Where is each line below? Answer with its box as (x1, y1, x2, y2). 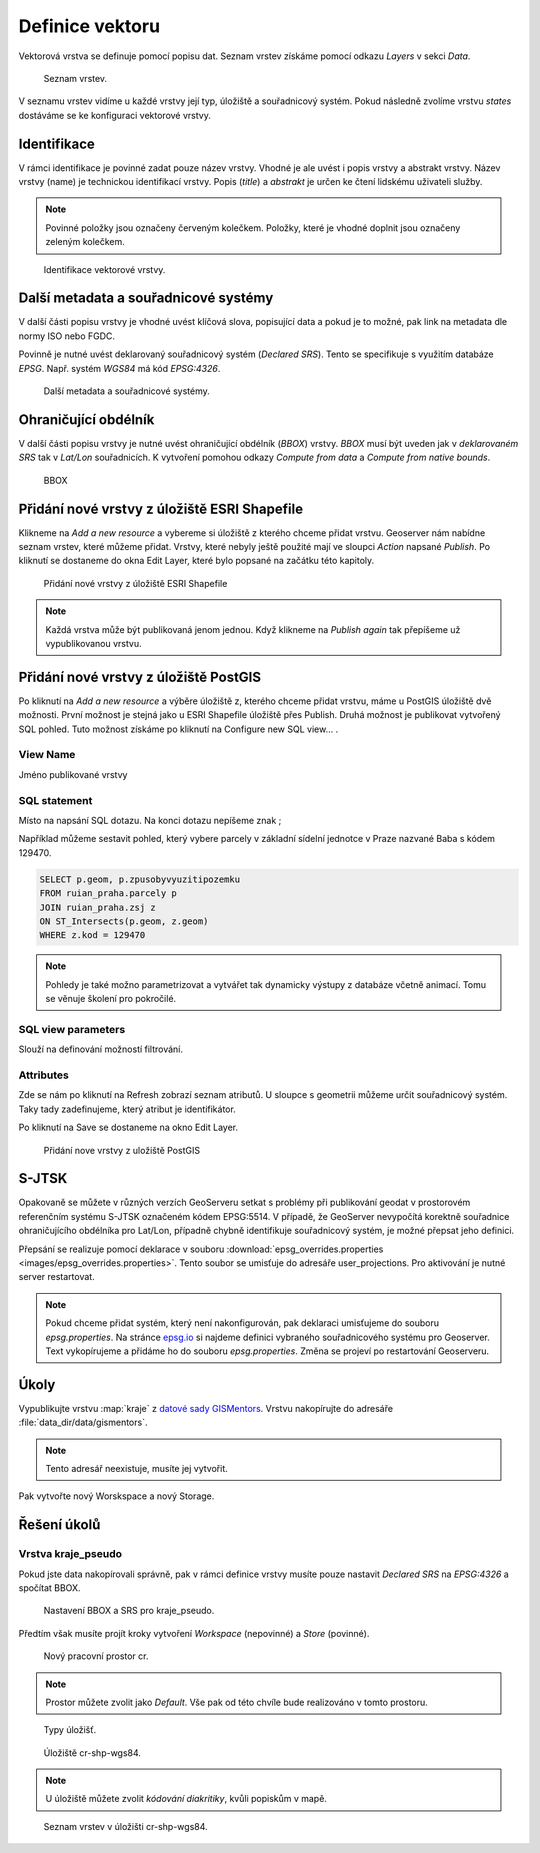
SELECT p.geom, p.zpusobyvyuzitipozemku (39, 873, 240, 885)
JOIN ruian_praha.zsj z (39, 901, 157, 913)
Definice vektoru (18, 15, 160, 37)
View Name (18, 748, 76, 762)
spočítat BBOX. (18, 1581, 81, 1594)
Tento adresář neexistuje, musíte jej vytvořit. (45, 1463, 229, 1474)
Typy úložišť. (43, 1724, 97, 1736)
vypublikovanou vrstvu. (45, 637, 142, 649)
